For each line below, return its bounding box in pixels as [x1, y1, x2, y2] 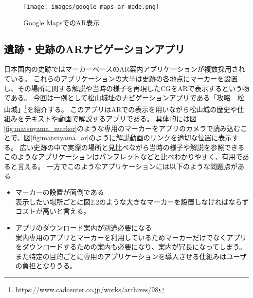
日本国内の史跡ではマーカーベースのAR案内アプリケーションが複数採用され [4, 64, 245, 74]
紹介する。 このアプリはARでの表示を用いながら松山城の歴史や [34, 104, 237, 114]
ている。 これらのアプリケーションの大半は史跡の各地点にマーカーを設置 [4, 74, 238, 84]
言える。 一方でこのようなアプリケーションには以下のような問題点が [17, 161, 237, 171]
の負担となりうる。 [15, 261, 77, 271]
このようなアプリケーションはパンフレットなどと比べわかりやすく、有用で [4, 151, 242, 162]
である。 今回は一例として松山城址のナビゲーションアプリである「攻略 [4, 93, 231, 103]
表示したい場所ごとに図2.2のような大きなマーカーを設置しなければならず [15, 196, 249, 206]
